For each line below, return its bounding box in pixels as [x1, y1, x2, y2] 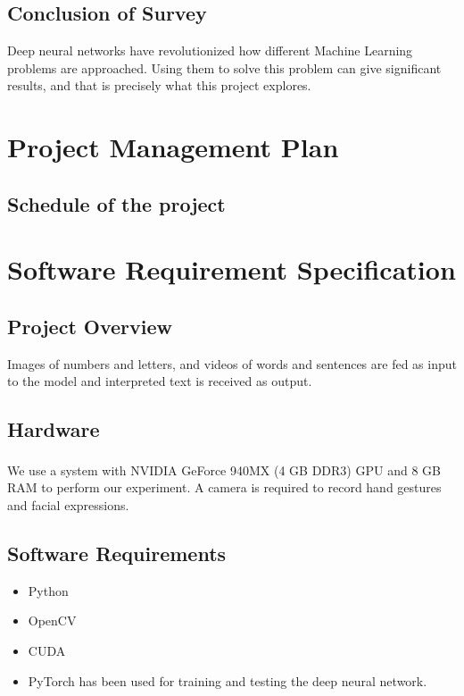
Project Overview [7, 312, 173, 340]
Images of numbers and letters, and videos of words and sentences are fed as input [7, 354, 457, 373]
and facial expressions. [7, 495, 129, 514]
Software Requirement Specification [7, 251, 456, 288]
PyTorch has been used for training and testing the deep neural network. [28, 671, 427, 690]
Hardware [7, 415, 100, 443]
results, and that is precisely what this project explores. [7, 76, 311, 95]
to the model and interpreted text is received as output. [7, 372, 312, 390]
